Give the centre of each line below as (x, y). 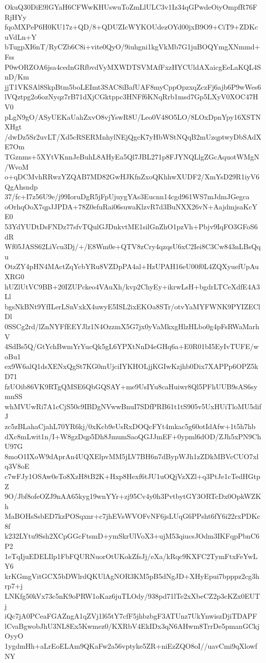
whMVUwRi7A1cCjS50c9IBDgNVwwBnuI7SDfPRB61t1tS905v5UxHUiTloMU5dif (133, 406)
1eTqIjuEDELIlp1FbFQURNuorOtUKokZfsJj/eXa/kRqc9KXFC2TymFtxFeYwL (131, 556)
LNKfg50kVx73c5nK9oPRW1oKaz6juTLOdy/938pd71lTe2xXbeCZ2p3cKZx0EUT (132, 596)
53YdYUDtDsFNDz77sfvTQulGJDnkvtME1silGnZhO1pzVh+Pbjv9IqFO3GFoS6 (131, 227)
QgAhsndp (21, 186)
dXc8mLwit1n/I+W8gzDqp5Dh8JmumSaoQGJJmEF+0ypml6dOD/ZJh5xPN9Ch (133, 436)
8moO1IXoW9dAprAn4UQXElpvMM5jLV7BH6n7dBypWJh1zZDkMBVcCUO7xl (132, 456)
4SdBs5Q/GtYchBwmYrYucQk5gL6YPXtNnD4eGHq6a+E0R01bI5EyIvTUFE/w (132, 346)
